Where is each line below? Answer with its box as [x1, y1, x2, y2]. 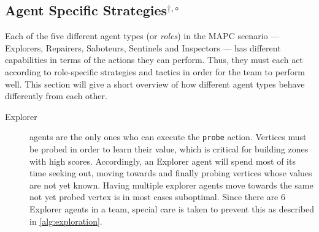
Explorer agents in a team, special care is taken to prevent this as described [29, 202, 314, 215]
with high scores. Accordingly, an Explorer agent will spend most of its [29, 154, 296, 167]
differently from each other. [5, 89, 107, 102]
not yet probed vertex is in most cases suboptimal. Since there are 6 [29, 190, 286, 203]
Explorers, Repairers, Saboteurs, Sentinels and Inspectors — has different [5, 41, 281, 54]
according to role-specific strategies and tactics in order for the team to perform [5, 65, 306, 78]
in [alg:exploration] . [29, 214, 102, 227]
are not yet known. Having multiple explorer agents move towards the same [29, 178, 313, 191]
